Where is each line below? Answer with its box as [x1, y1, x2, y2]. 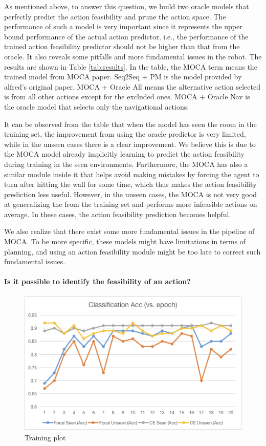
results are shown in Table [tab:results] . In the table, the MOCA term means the [4, 61, 257, 72]
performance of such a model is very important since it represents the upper [4, 21, 242, 32]
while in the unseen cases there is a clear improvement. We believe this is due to [4, 138, 256, 149]
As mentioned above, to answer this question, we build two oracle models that [4, 1, 249, 11]
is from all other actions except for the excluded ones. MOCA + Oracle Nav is [4, 91, 250, 102]
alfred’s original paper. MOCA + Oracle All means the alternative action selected [4, 81, 260, 92]
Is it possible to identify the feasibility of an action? [4, 276, 191, 287]
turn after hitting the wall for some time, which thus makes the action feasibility [4, 179, 257, 189]
